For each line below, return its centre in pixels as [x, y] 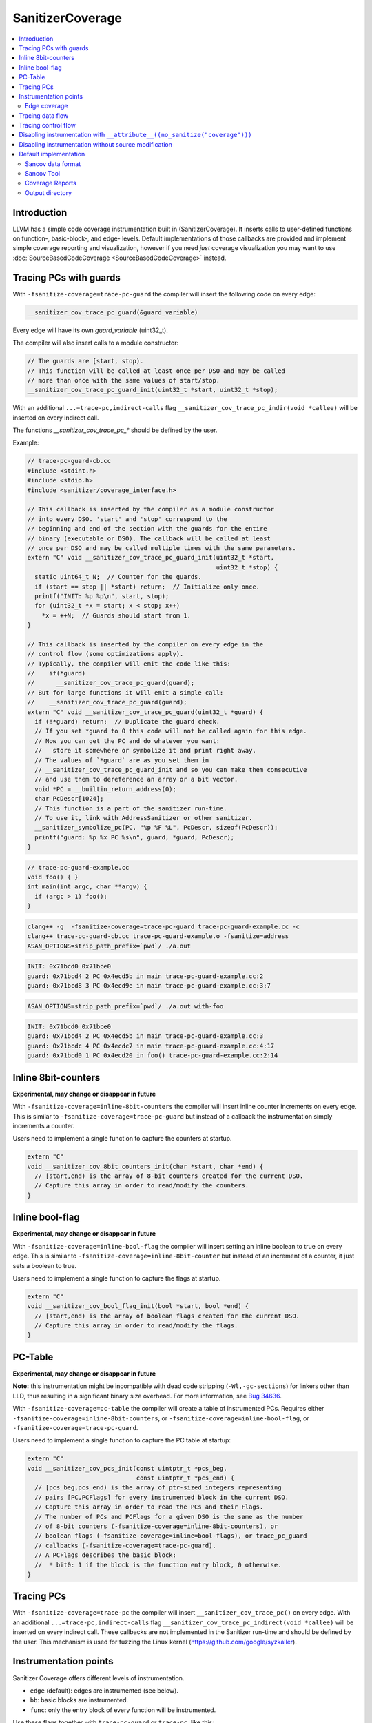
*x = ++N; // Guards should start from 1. [116, 615]
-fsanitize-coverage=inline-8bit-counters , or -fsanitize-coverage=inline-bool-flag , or [161, 1418]
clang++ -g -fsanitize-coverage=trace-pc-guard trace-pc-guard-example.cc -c [163, 926]
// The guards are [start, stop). [85, 361]
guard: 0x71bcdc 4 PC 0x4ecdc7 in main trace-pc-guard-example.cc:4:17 [151, 1046]
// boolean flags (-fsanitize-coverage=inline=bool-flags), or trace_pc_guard [171, 1536]
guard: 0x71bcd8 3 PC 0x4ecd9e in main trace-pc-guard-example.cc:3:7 [149, 985]
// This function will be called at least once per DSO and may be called [156, 371]
